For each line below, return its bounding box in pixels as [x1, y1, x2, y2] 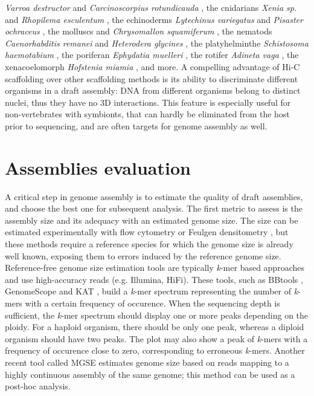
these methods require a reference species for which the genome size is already [5, 238, 293, 250]
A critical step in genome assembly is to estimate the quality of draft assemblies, [5, 190, 303, 203]
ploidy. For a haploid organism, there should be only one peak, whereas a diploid [5, 320, 304, 333]
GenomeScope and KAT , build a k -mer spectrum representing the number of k [5, 285, 298, 297]
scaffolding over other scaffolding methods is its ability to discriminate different [5, 72, 298, 85]
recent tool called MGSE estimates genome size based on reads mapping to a [5, 355, 289, 368]
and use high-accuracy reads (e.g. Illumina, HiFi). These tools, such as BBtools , [5, 273, 303, 285]
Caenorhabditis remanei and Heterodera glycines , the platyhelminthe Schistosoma [5, 36, 309, 49]
